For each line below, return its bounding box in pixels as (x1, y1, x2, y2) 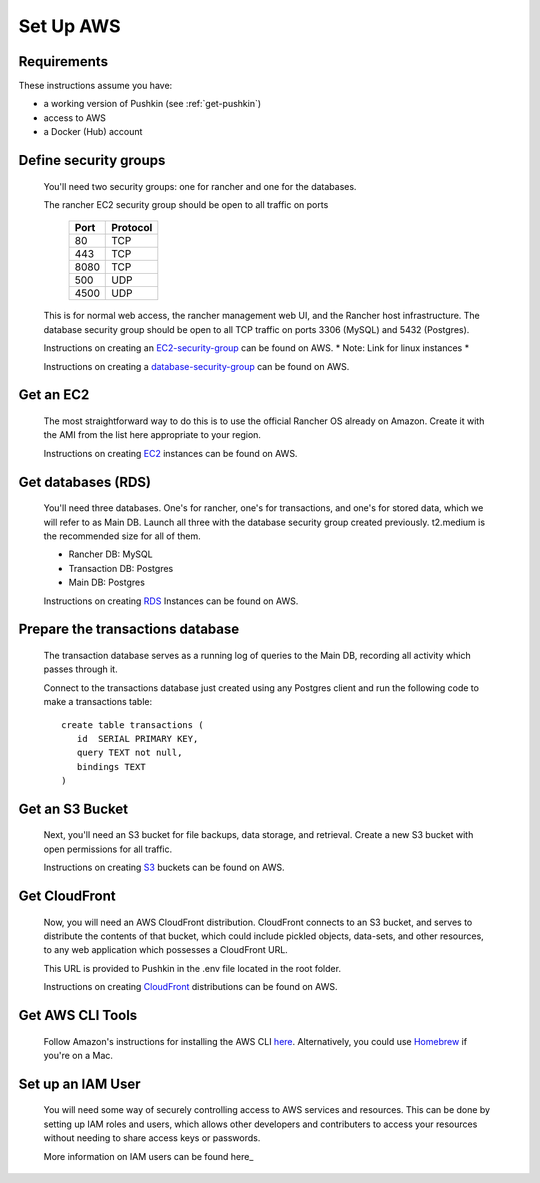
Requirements (18, 53, 109, 70)
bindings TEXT (76, 761, 146, 772)
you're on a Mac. (43, 1050, 114, 1062)
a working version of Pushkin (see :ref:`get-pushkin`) (43, 98, 262, 110)
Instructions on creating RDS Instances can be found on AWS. (43, 595, 299, 607)
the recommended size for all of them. (43, 530, 201, 542)
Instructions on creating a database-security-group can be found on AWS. (43, 360, 350, 372)
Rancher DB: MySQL (68, 548, 154, 560)
